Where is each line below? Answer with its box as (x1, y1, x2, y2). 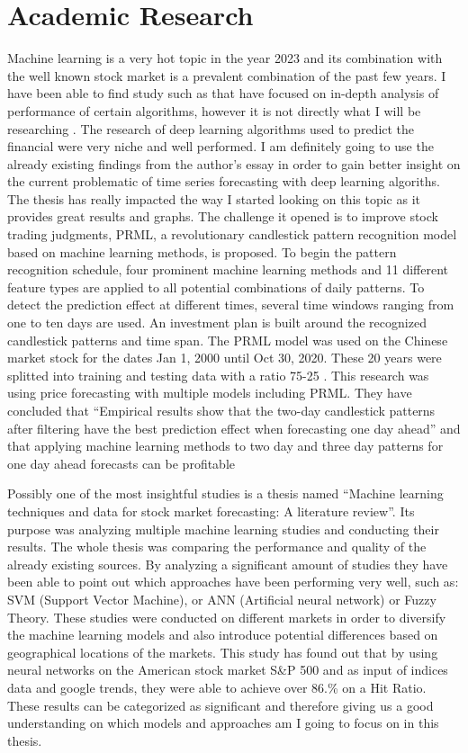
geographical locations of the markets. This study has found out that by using (7, 642, 438, 661)
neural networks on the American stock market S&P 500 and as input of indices (7, 660, 448, 679)
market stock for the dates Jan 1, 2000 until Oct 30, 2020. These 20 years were (7, 348, 442, 367)
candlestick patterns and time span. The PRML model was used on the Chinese (7, 330, 448, 349)
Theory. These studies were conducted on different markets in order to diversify (7, 607, 446, 626)
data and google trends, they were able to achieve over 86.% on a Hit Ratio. (7, 677, 427, 696)
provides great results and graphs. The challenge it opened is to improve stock (7, 207, 438, 226)
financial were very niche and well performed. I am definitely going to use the (7, 137, 434, 156)
